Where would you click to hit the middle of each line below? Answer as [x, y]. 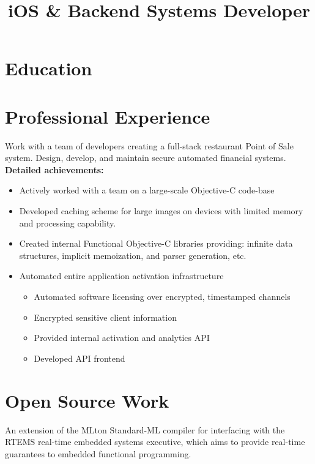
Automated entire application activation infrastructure [121, 276]
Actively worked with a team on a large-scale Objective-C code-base [147, 190]
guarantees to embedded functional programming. [98, 453]
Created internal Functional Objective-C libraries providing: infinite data [156, 243]
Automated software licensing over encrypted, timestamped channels [162, 297]
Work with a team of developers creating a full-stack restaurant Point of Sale [149, 145]
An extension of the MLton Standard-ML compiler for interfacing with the [145, 429]
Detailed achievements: [54, 169]
